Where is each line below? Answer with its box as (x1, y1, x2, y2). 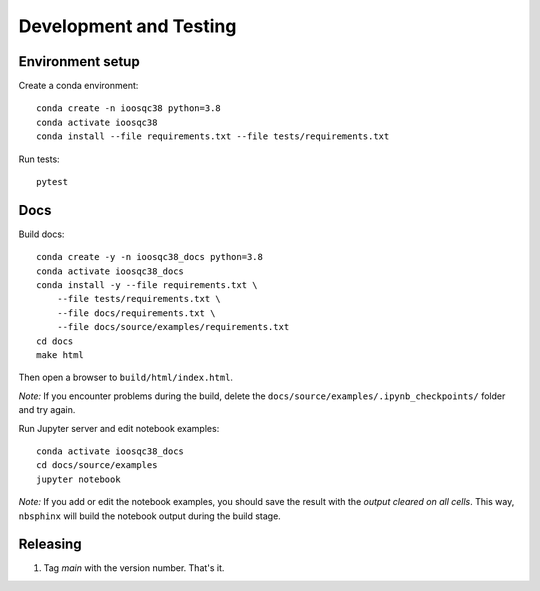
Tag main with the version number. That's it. (43, 562, 225, 574)
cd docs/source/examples (36, 460, 158, 471)
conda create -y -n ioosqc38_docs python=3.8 (36, 251, 264, 263)
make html (36, 350, 84, 361)
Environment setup (18, 53, 140, 70)
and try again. (18, 404, 76, 416)
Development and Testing (18, 15, 237, 37)
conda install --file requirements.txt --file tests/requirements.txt (36, 131, 390, 142)
